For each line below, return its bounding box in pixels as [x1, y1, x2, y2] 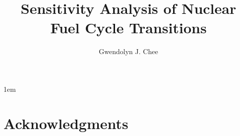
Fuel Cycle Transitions [50, 17, 207, 38]
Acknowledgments [3, 113, 128, 133]
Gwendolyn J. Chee [99, 46, 158, 57]
